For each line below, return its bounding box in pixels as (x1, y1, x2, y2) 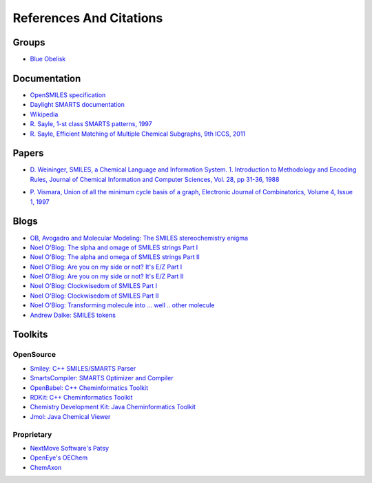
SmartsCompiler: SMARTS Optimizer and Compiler (30, 374, 174, 382)
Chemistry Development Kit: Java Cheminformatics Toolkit (30, 403, 196, 411)
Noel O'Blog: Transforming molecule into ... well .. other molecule (30, 301, 215, 309)
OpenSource (12, 350, 56, 360)
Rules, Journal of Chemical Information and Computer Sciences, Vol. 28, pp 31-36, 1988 (30, 175, 280, 183)
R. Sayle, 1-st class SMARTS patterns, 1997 (30, 120, 152, 128)
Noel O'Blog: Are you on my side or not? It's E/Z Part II (30, 272, 184, 280)
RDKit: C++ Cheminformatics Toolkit (30, 393, 133, 401)
